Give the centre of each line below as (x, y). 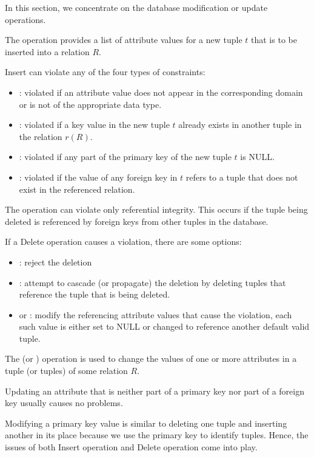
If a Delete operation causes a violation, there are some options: (123, 242)
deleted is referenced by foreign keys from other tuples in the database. (137, 221)
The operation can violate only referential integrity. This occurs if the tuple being (156, 209)
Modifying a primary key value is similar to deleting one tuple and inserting (146, 423)
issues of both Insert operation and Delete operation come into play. (131, 447)
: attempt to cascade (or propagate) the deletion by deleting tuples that (152, 282)
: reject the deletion (55, 262)
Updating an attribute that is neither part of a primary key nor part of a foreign (155, 391)
